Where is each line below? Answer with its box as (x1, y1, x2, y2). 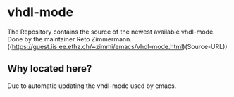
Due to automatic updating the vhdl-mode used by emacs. (7, 82, 177, 90)
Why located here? (7, 63, 92, 75)
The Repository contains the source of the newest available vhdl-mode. (7, 27, 215, 36)
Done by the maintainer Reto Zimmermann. (7, 34, 133, 43)
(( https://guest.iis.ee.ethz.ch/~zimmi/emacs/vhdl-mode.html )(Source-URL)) (7, 42, 228, 51)
